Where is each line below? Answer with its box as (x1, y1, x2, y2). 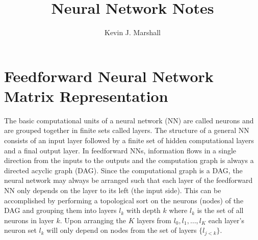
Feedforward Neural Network (4, 65, 214, 86)
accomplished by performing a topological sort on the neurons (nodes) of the (4, 195, 244, 205)
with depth (126, 205, 161, 216)
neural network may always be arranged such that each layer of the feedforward (4, 175, 253, 185)
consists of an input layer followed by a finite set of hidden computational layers (4, 135, 254, 146)
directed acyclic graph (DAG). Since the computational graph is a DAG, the (4, 165, 243, 175)
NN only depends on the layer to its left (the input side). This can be (4, 185, 221, 195)
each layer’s (208, 215, 244, 225)
